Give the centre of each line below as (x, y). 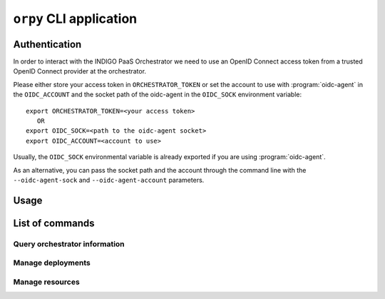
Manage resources (46, 282)
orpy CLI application (75, 19)
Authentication (47, 44)
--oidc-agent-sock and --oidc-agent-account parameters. (109, 180)
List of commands (54, 223)
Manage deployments (52, 263)
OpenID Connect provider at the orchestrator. (79, 71)
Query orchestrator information (69, 244)
